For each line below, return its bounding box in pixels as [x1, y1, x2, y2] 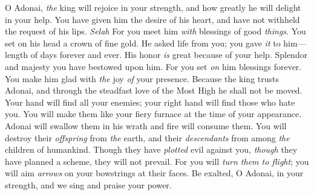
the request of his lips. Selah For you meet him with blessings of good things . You [5, 25, 306, 37]
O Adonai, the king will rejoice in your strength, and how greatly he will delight [5, 1, 301, 13]
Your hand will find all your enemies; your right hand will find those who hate [5, 95, 295, 108]
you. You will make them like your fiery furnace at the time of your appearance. [5, 107, 302, 120]
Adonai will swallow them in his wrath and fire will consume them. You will [5, 119, 287, 132]
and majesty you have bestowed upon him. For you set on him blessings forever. [5, 60, 302, 72]
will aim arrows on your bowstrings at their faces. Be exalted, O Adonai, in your [5, 167, 304, 179]
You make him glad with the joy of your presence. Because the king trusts [5, 72, 280, 85]
